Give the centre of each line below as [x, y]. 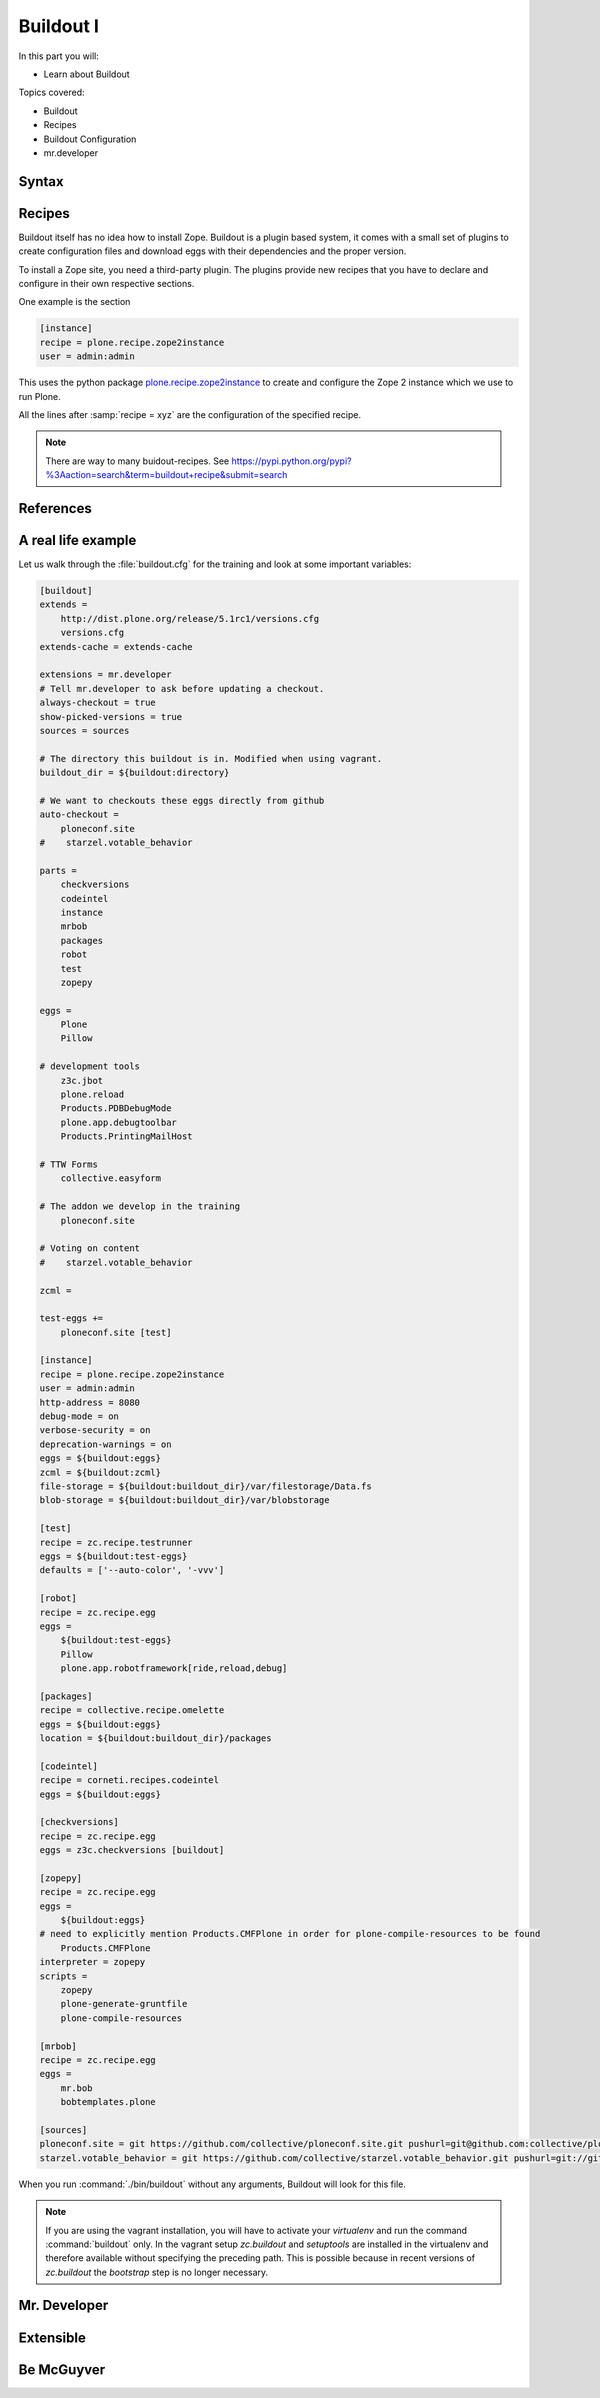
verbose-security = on [95, 1430]
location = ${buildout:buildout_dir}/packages [155, 1738]
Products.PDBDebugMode [116, 1108]
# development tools [89, 1066]
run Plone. [39, 396]
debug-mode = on [79, 1416]
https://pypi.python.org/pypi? [291, 461]
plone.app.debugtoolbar [118, 1122]
